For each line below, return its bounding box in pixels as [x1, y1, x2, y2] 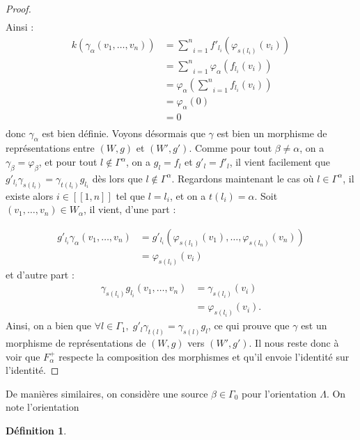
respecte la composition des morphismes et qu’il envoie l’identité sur [58, 349, 350, 363]
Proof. [6, 1, 31, 15]
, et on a [169, 188, 206, 203]
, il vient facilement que [229, 155, 330, 169]
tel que [116, 188, 146, 203]
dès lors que [92, 171, 143, 185]
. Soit [254, 188, 278, 203]
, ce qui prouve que [208, 318, 290, 333]
